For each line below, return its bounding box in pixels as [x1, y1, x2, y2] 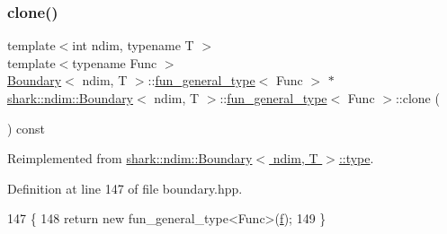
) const [7, 118, 46, 137]
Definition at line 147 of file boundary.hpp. [7, 178, 243, 197]
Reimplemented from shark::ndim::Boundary [7, 149, 253, 168]
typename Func [72, 53, 157, 72]
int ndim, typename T [72, 36, 194, 55]
